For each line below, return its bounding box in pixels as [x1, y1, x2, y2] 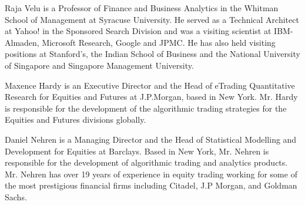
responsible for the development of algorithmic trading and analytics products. [5, 156, 288, 169]
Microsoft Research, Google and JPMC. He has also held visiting [42, 36, 276, 48]
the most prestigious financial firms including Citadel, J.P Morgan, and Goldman [5, 179, 297, 191]
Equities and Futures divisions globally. [5, 113, 146, 126]
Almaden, [5, 36, 39, 48]
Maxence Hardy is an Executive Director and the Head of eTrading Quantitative [5, 79, 295, 91]
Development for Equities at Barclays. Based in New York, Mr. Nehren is [5, 144, 269, 157]
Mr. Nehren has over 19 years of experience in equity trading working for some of [5, 167, 297, 180]
